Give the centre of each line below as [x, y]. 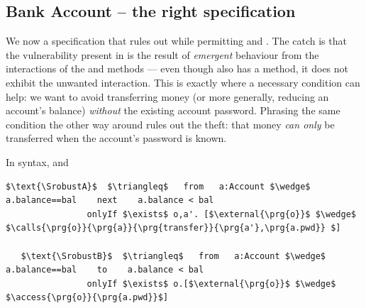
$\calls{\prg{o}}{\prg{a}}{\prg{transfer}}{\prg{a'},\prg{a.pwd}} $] [173, 228]
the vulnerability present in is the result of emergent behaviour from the [162, 54]
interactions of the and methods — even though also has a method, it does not [177, 68]
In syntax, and [37, 161]
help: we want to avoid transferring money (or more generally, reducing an [167, 96]
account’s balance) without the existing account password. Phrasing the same [173, 110]
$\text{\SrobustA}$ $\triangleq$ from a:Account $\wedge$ [158, 186]
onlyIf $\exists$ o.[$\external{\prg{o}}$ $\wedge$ [211, 284]
